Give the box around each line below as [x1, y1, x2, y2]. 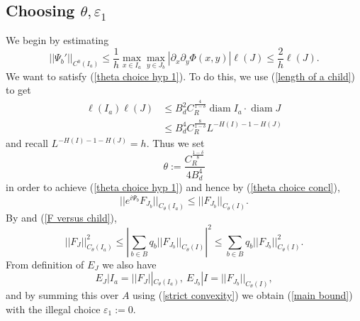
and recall [6, 136, 48, 151]
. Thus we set [146, 136, 205, 151]
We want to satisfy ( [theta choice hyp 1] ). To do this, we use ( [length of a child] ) [6, 68, 356, 83]
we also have [102, 256, 157, 271]
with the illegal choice [6, 301, 101, 316]
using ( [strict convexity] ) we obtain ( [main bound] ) [133, 288, 353, 303]
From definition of [6, 256, 84, 271]
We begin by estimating [6, 33, 109, 48]
